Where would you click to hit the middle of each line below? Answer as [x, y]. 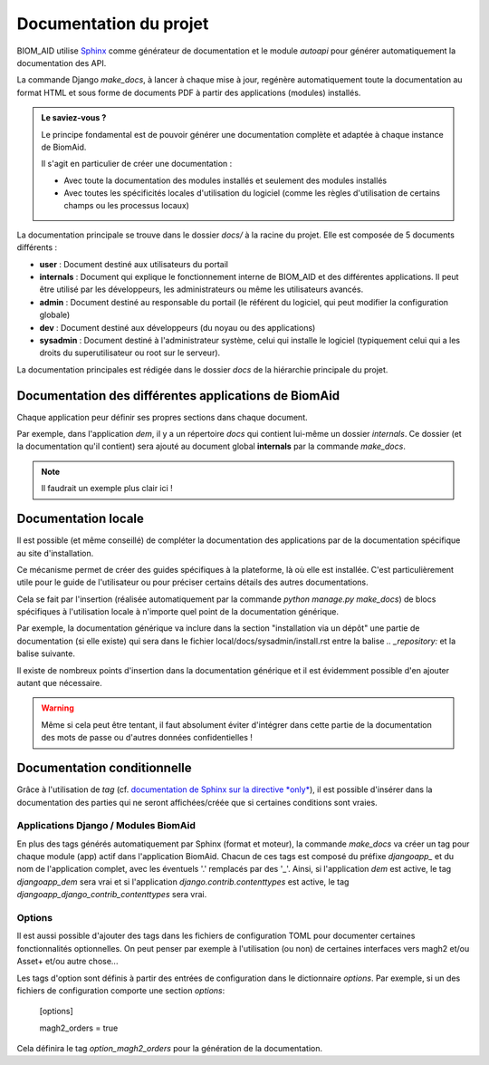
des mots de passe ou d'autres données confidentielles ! [147, 738]
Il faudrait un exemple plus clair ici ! [107, 489]
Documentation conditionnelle [104, 768]
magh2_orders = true [79, 1028]
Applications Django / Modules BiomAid [106, 826]
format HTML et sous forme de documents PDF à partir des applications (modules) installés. [189, 92]
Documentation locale [81, 519]
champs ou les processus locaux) [127, 206]
